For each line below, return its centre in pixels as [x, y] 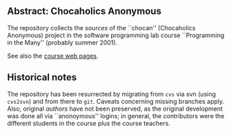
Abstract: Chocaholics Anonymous [84, 11]
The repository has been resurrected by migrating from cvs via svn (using [111, 94]
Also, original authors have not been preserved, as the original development [115, 109]
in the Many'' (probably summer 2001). [62, 42]
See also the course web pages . [53, 56]
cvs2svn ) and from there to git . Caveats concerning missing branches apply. [116, 101]
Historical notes [42, 77]
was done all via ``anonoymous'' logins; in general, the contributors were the [116, 115]
